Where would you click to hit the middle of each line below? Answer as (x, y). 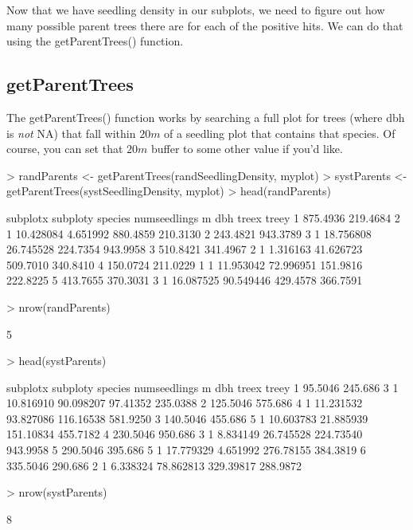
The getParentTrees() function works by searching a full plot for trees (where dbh (206, 117)
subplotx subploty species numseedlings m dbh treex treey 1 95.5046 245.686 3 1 (203, 387)
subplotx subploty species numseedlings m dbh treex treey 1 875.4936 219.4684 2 (203, 217)
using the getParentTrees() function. (95, 41)
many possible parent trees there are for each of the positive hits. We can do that (205, 25)
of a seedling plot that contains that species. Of (280, 133)
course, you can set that (65, 149)
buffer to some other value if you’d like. (247, 149)
